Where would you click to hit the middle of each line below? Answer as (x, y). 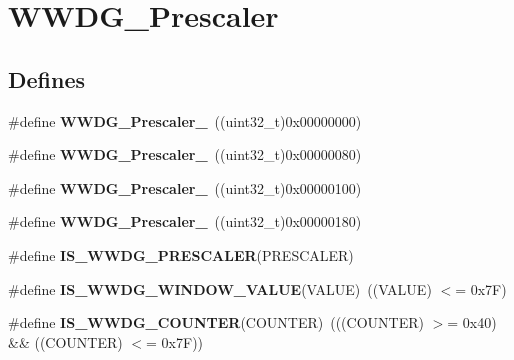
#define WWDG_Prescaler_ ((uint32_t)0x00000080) (185, 154)
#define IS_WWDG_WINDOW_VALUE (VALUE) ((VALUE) (220, 288)
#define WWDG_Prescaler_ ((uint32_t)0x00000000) (185, 120)
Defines (47, 78)
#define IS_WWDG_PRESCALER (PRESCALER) (181, 254)
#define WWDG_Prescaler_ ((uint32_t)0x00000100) (185, 187)
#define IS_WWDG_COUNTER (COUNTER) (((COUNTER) (216, 322)
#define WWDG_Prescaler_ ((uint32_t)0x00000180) (185, 221)
